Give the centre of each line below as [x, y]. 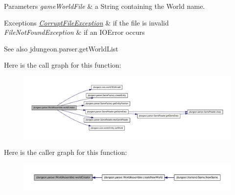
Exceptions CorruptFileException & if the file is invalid [86, 22]
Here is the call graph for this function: [63, 65]
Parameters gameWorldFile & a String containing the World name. [105, 6]
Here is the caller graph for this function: [66, 152]
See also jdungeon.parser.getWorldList [61, 48]
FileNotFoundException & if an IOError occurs [74, 32]
